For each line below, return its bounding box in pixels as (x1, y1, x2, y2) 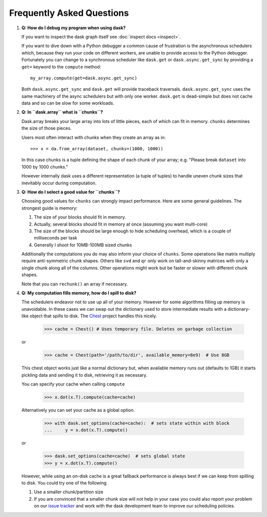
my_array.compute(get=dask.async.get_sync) (30, 75, 137, 81)
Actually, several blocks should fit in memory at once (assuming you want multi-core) (34, 221, 208, 227)
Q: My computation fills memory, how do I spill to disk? (21, 290, 136, 296)
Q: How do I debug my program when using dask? (21, 25, 126, 31)
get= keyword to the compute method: (21, 63, 101, 69)
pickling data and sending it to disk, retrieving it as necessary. (21, 372, 148, 378)
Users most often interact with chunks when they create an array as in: (21, 134, 166, 140)
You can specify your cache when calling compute (21, 381, 125, 387)
